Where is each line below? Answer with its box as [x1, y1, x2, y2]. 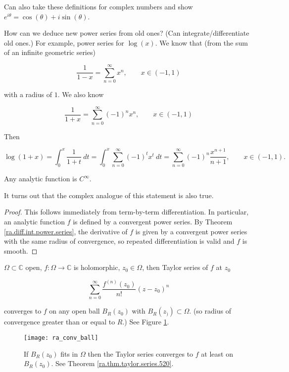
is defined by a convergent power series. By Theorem [73, 216, 233, 227]
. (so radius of [189, 306, 231, 316]
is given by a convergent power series [135, 226, 247, 236]
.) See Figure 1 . [122, 317, 169, 327]
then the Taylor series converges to [88, 348, 193, 359]
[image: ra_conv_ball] [24, 334, 98, 341]
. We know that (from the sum [155, 37, 248, 48]
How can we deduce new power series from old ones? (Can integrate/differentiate [4, 28, 249, 38]
